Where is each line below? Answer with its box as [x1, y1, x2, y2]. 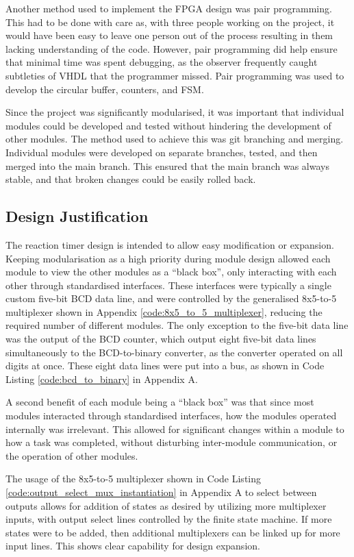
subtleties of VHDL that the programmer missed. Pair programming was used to [5, 68, 344, 82]
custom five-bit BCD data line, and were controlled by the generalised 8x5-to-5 [5, 291, 337, 306]
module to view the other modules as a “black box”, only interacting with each [5, 264, 337, 279]
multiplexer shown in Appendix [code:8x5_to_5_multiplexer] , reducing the [5, 304, 323, 319]
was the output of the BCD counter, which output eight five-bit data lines [5, 332, 316, 346]
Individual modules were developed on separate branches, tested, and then [5, 145, 318, 159]
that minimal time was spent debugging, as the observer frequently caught [5, 55, 318, 69]
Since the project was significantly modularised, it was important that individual [5, 105, 344, 119]
